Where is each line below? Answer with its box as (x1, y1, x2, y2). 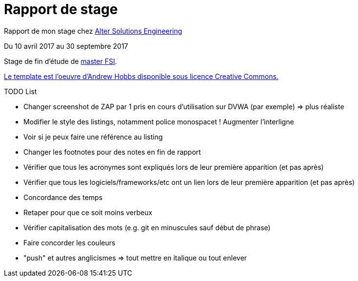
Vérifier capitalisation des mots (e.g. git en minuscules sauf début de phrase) (23, 223, 271, 232)
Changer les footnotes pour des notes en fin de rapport (23, 147, 201, 156)
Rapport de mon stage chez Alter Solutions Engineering (4, 26, 182, 35)
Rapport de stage (4, 1, 118, 18)
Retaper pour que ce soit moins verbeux (23, 208, 153, 217)
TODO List (4, 87, 37, 96)
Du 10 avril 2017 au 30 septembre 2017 (4, 41, 128, 50)
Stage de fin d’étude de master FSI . (4, 57, 117, 65)
